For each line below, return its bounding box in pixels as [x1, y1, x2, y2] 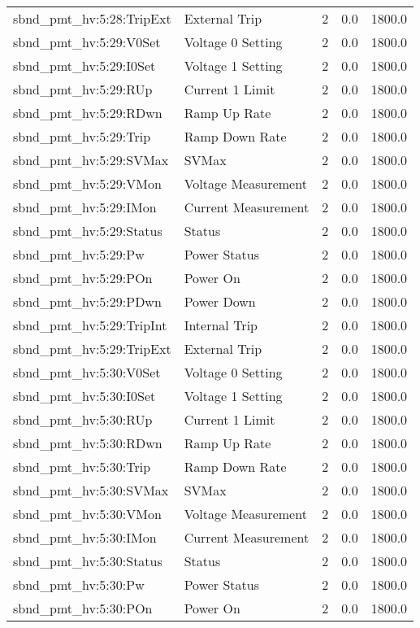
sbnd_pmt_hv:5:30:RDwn [13, 434, 162, 452]
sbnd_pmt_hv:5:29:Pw [13, 245, 145, 264]
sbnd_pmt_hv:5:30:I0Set [13, 386, 156, 405]
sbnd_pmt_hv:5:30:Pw [13, 575, 145, 594]
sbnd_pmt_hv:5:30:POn [13, 599, 153, 617]
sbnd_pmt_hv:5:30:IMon [13, 528, 157, 547]
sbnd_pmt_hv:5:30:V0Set [13, 363, 161, 382]
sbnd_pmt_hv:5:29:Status [13, 221, 162, 240]
